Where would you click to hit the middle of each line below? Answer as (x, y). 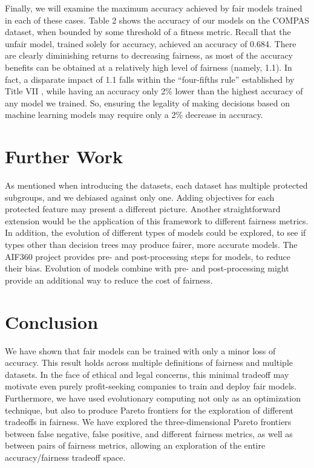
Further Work (64, 156)
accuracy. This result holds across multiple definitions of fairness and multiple (149, 362)
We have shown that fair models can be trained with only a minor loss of (140, 350)
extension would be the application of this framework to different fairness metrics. (157, 220)
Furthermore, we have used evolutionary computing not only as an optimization (153, 398)
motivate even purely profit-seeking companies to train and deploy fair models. (151, 386)
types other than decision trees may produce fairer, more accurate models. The (151, 245)
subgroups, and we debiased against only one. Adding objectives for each (140, 197)
